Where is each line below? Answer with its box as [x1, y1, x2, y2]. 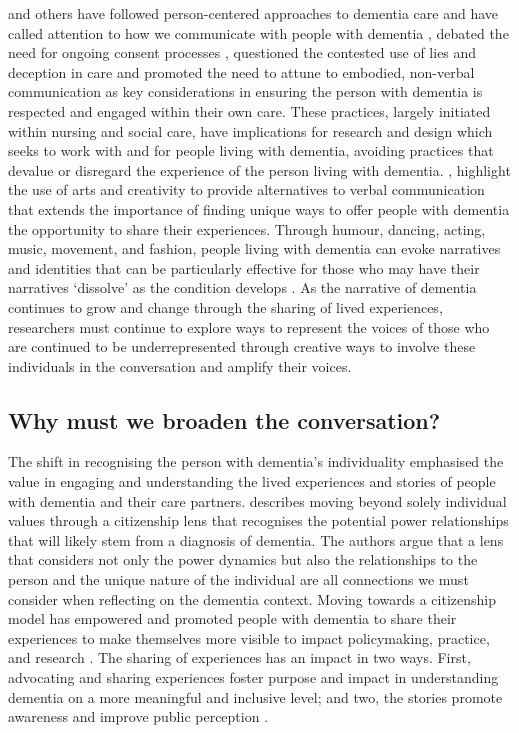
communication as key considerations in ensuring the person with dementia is [8, 81, 483, 102]
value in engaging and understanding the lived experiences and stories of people [8, 471, 496, 492]
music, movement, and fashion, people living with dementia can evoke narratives [8, 238, 501, 259]
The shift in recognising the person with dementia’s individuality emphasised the [8, 451, 504, 472]
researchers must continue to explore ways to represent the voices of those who [8, 316, 490, 337]
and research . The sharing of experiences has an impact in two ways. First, [8, 647, 471, 668]
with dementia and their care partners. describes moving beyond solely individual [8, 490, 507, 511]
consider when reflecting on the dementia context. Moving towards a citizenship [8, 588, 496, 609]
